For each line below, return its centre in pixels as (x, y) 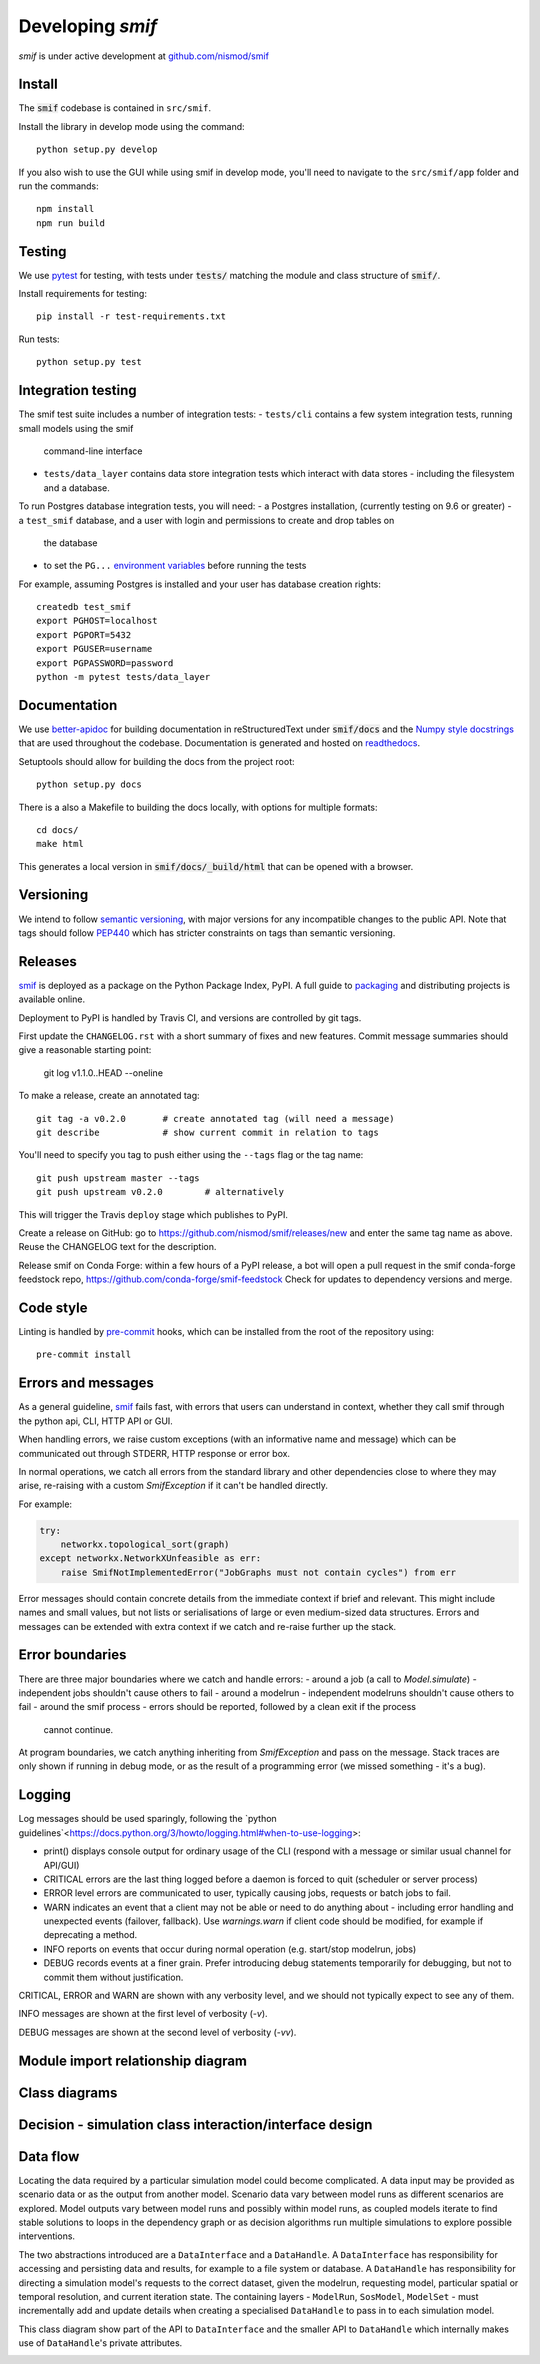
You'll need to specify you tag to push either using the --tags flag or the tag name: (191, 1155)
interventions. (46, 2236)
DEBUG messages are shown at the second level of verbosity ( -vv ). (157, 2032)
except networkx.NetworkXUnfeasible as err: (150, 1558)
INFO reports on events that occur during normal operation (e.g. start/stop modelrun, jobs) (230, 1949)
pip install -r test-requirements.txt (131, 316)
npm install (65, 209)
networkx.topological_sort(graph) (145, 1544)
